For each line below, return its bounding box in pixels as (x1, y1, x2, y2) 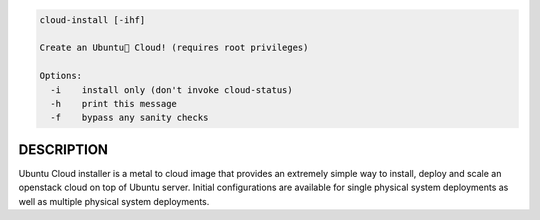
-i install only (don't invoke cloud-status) (50, 84, 294, 95)
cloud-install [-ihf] (39, 14, 146, 25)
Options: (39, 70, 83, 82)
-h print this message (50, 98, 177, 109)
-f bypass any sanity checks (50, 112, 209, 124)
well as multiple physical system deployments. (18, 195, 210, 207)
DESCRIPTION (18, 141, 109, 158)
